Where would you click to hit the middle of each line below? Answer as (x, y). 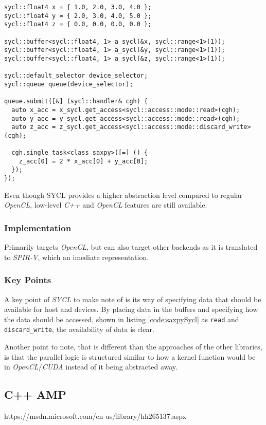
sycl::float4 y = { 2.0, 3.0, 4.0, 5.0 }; (78, 16)
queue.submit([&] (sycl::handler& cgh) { (76, 101)
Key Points (28, 280)
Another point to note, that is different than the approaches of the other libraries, (133, 347)
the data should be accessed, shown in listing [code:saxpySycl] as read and (122, 319)
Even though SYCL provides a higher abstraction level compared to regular (123, 195)
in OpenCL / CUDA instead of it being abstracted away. (91, 367)
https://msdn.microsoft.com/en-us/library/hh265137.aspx (95, 416)
